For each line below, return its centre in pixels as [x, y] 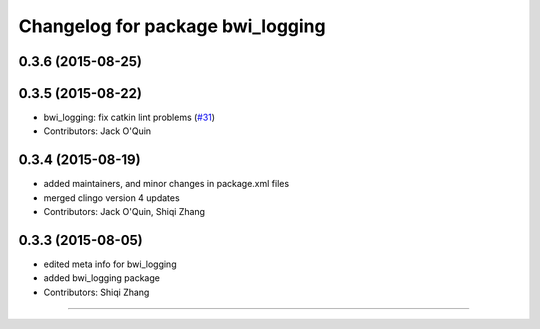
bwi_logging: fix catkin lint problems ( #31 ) [129, 117]
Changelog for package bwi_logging [172, 26]
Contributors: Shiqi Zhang [96, 292]
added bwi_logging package [101, 278]
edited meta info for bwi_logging [110, 264]
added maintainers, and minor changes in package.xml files [166, 184]
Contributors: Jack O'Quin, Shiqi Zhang [124, 212]
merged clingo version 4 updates [111, 197]
